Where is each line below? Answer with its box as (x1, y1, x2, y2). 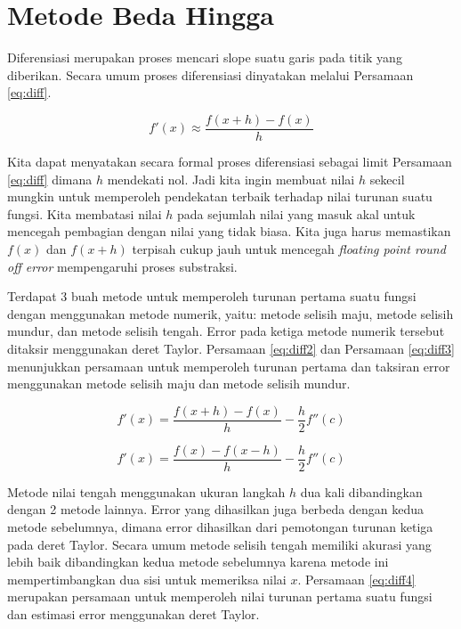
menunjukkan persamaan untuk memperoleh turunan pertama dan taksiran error (7, 356, 450, 375)
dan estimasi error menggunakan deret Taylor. (7, 604, 260, 623)
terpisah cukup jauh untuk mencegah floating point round (132, 239, 446, 257)
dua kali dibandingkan (300, 482, 423, 501)
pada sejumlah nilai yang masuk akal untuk (177, 204, 416, 223)
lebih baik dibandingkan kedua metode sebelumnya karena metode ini (7, 552, 389, 571)
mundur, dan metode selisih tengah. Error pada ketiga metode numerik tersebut (7, 322, 445, 340)
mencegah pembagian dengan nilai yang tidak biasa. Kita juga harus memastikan (7, 222, 451, 241)
